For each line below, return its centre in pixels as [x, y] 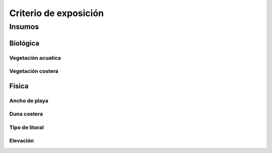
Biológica [24, 43]
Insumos [24, 27]
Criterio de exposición [57, 13]
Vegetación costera [34, 71]
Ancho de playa [29, 101]
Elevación [22, 141]
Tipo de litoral [26, 127]
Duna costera [26, 114]
